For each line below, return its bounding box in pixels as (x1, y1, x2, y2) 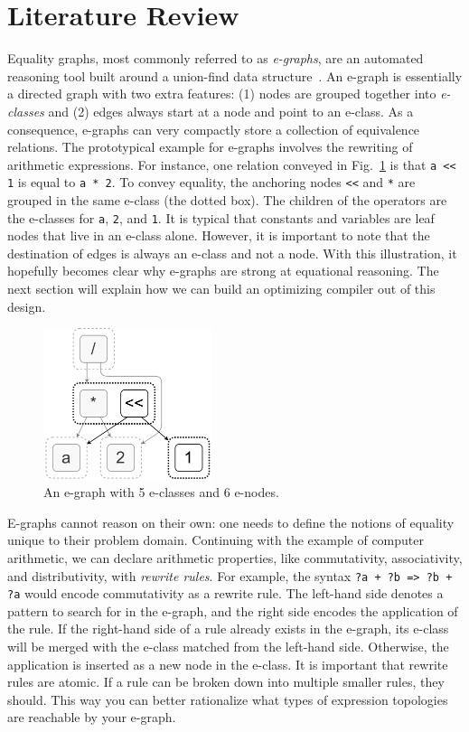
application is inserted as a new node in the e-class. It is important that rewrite (7, 654, 448, 673)
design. (7, 296, 46, 315)
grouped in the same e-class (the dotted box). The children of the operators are (7, 191, 447, 209)
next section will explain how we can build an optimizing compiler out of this (7, 279, 436, 298)
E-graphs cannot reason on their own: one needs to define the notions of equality (7, 512, 455, 531)
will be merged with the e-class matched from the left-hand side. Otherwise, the (7, 637, 449, 655)
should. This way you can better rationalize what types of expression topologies (7, 690, 448, 709)
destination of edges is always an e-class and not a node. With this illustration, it (7, 243, 457, 262)
